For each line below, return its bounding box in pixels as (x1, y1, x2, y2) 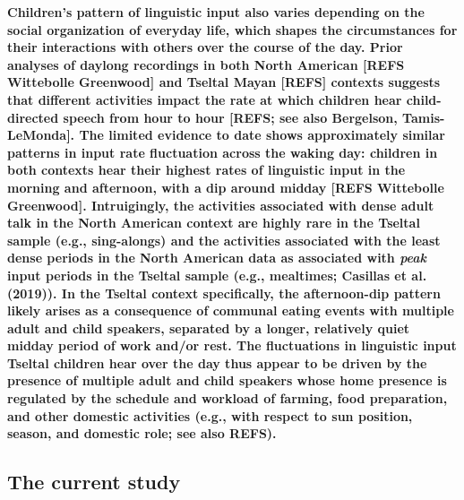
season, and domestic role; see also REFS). (7, 424, 277, 443)
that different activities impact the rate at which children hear (7, 90, 402, 108)
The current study (7, 468, 181, 496)
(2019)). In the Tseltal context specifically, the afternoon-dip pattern (7, 283, 441, 302)
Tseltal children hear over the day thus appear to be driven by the (7, 353, 427, 372)
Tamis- (402, 108, 445, 126)
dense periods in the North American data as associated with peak (7, 248, 426, 267)
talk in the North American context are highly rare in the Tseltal (7, 213, 420, 232)
